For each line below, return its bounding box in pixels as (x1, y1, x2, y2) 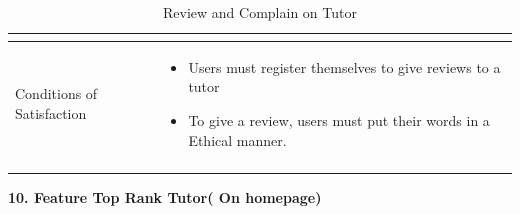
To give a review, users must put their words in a (188, 110, 490, 131)
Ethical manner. (188, 129, 287, 150)
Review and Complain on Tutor (163, 2, 357, 22)
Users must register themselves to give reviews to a (188, 56, 501, 77)
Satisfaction (15, 103, 87, 124)
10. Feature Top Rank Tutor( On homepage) (8, 186, 322, 207)
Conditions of (15, 83, 98, 104)
